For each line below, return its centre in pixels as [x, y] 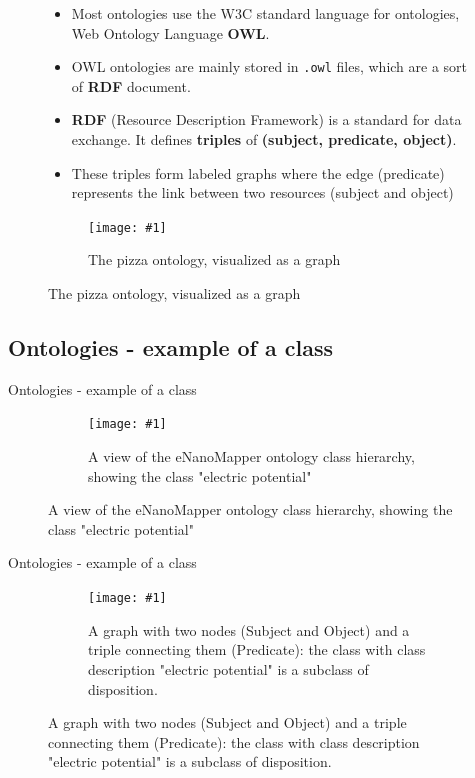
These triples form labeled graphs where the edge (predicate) [258, 172]
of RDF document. [131, 85]
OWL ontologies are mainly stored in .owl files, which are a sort [269, 66]
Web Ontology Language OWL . [170, 32]
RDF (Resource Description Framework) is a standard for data [266, 119]
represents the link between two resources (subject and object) [262, 192]
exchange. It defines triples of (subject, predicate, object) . [264, 139]
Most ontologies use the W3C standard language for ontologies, [265, 13]
